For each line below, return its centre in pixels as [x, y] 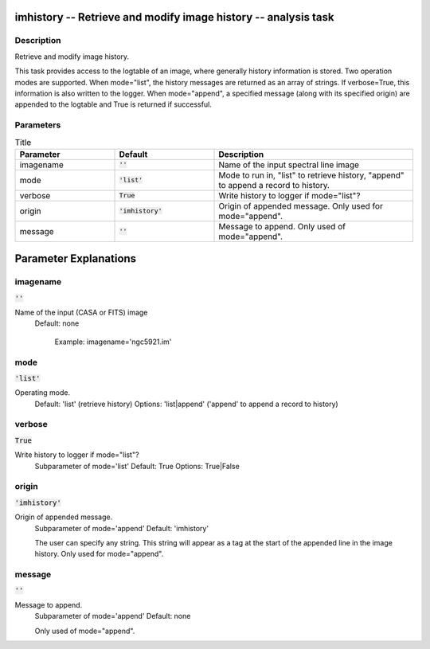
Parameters [38, 125]
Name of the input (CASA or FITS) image [81, 312]
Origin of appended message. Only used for [301, 205]
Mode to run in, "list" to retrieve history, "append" [312, 175]
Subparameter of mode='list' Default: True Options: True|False [137, 466]
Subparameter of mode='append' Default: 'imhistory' [122, 528]
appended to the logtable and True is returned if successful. [113, 104]
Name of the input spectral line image [289, 165]
